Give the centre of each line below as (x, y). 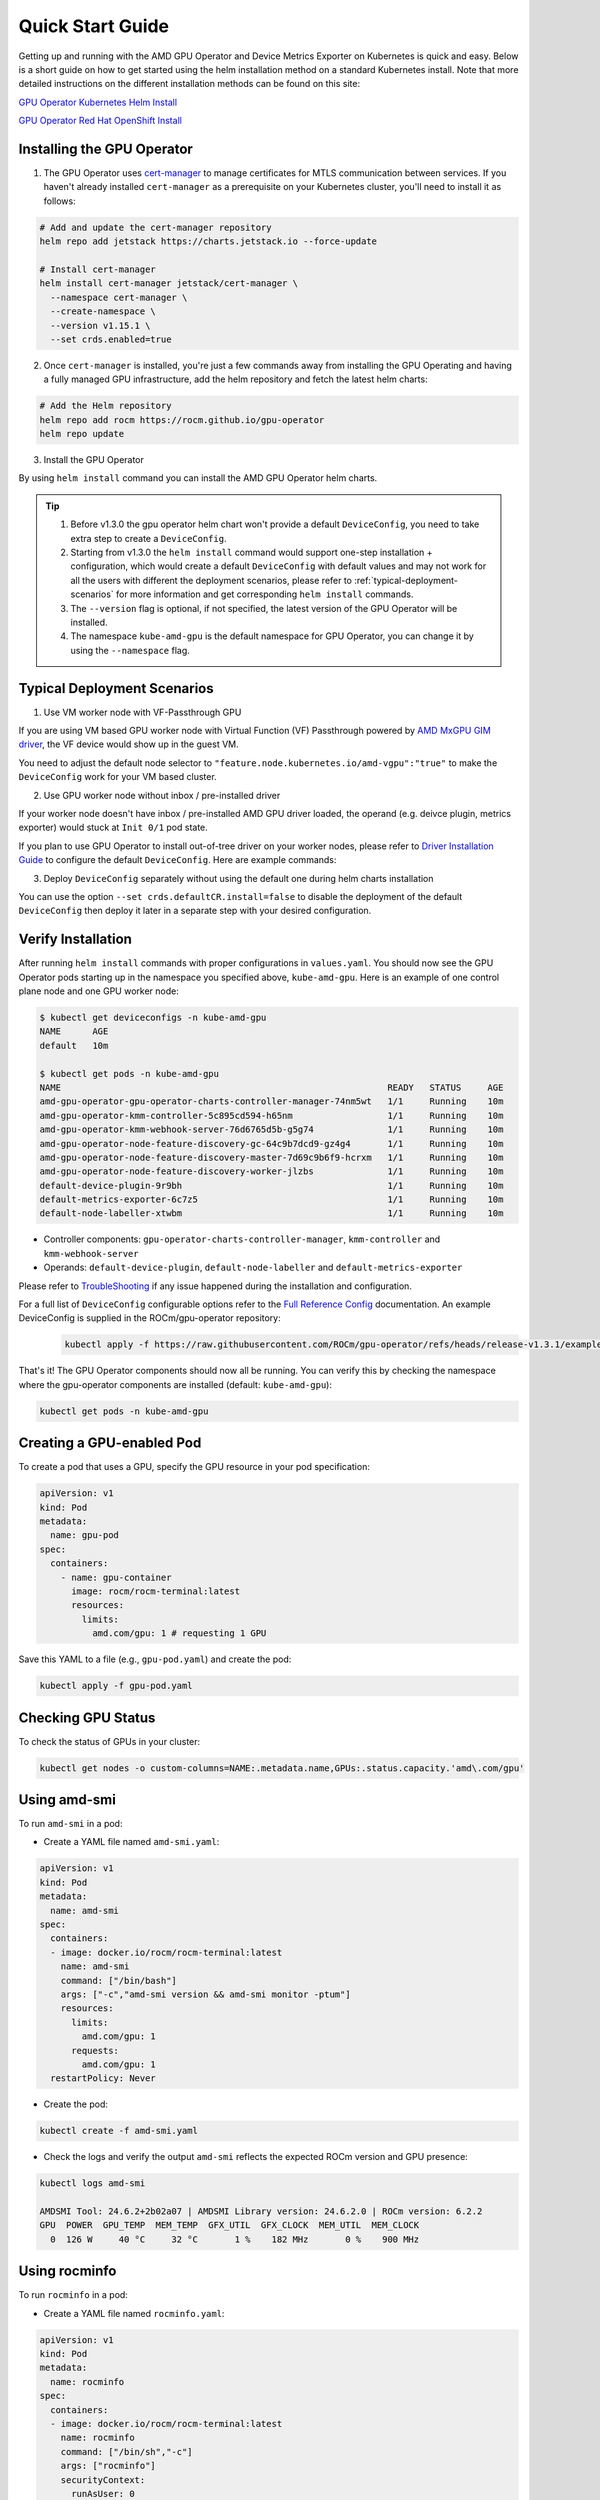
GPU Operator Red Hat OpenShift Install (100, 121)
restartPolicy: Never (103, 2078)
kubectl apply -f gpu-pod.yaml (116, 1686)
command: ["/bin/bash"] (118, 1980)
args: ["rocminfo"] (108, 2466)
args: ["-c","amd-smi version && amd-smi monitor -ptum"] (205, 1994)
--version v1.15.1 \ (100, 325)
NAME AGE (74, 1031)
